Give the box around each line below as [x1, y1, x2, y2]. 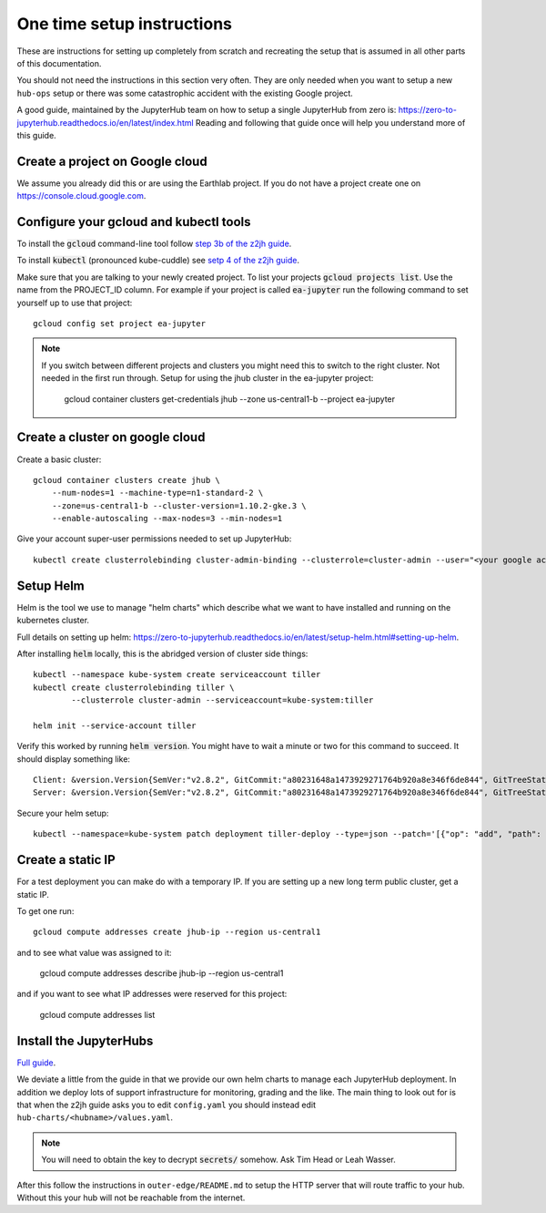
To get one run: [16, 905, 75, 916]
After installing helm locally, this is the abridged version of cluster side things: [16, 648, 308, 659]
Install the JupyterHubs [16, 1033, 154, 1048]
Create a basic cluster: [16, 454, 102, 465]
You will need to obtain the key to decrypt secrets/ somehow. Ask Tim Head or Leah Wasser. [41, 1154, 396, 1166]
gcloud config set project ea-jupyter [33, 319, 207, 329]
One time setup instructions [16, 14, 232, 34]
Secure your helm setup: [16, 807, 109, 818]
